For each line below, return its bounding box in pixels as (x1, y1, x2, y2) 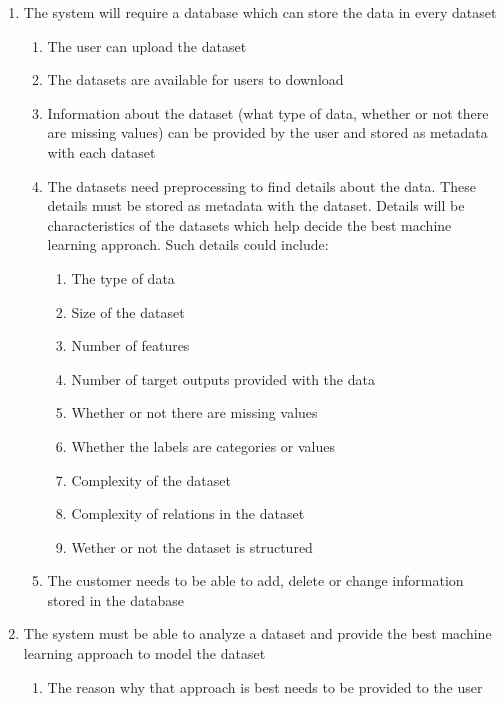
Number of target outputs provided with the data (71, 368, 375, 389)
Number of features (71, 335, 190, 356)
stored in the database (47, 589, 184, 610)
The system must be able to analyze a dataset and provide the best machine (23, 623, 492, 644)
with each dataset (47, 141, 156, 162)
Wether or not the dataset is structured (71, 536, 313, 557)
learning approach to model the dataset (23, 643, 266, 664)
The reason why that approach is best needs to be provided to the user (47, 676, 483, 697)
